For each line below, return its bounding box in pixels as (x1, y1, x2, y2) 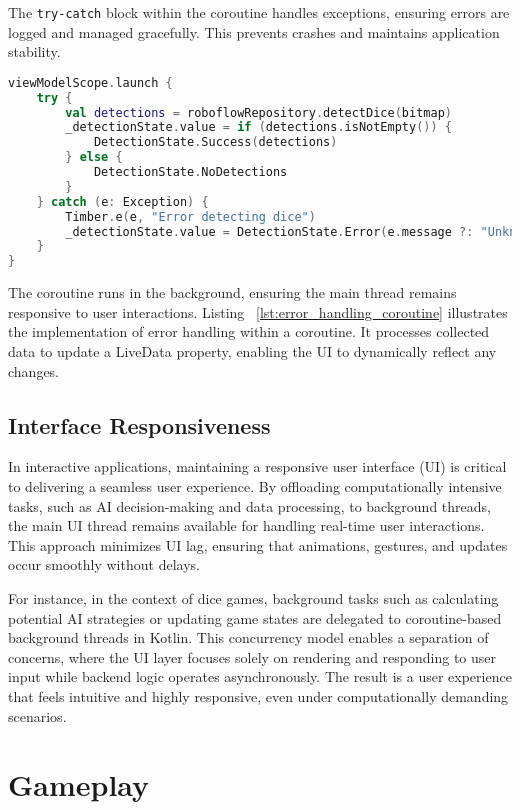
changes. (8, 360, 60, 381)
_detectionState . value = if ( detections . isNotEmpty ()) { (65, 120, 452, 135)
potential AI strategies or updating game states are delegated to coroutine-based (8, 607, 502, 628)
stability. (8, 41, 61, 62)
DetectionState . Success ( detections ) (93, 135, 338, 150)
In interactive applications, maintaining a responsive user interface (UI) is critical (8, 456, 507, 477)
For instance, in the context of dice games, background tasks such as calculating (8, 587, 499, 608)
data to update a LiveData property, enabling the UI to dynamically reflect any (8, 341, 497, 361)
